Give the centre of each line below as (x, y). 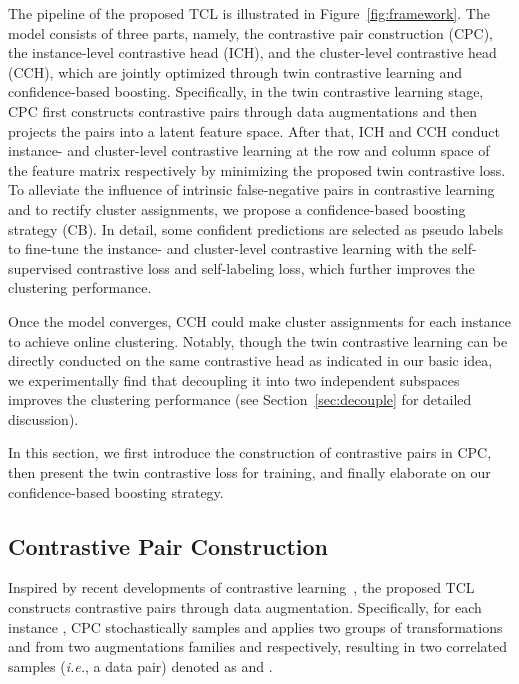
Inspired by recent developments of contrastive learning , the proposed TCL (241, 587)
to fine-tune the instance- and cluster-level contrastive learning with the (228, 248)
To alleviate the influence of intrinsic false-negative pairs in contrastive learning (251, 189)
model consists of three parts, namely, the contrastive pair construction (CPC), (251, 32)
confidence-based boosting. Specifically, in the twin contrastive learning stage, (246, 91)
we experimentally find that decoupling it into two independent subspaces (234, 379)
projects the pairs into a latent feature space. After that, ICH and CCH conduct (254, 130)
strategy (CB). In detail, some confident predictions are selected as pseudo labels (256, 228)
